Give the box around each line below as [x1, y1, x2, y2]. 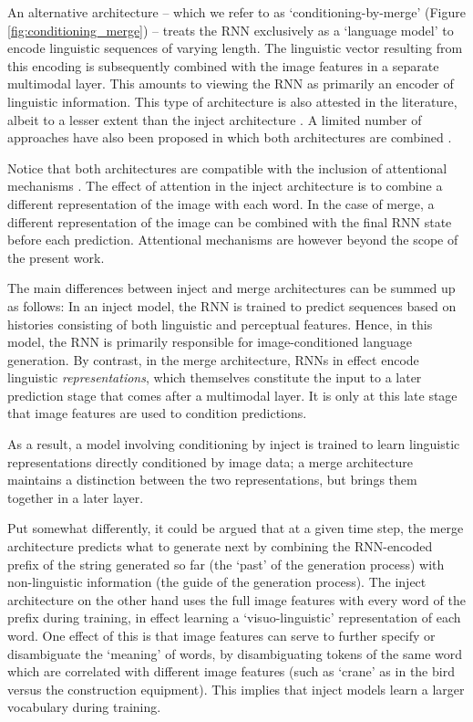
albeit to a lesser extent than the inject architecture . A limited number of [7, 110, 422, 129]
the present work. [7, 247, 105, 267]
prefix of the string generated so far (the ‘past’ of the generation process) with [7, 554, 445, 573]
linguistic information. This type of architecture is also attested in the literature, [7, 91, 458, 110]
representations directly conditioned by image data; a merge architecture [7, 452, 413, 471]
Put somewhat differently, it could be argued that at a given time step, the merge [7, 518, 464, 538]
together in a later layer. [7, 487, 144, 507]
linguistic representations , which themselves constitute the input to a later [7, 368, 422, 387]
